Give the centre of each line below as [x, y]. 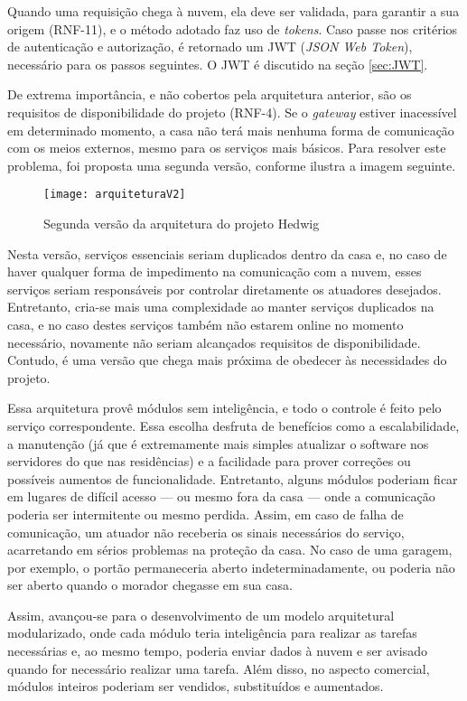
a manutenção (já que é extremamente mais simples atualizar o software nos [218, 443]
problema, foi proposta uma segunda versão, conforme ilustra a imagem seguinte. [232, 165]
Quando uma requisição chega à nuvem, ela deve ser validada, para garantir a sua [233, 11]
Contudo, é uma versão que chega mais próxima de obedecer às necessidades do [227, 360]
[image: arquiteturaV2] [115, 195]
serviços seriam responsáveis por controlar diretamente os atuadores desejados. [224, 289]
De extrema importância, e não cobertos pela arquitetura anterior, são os [210, 94]
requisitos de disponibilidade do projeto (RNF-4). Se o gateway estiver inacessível [232, 112]
